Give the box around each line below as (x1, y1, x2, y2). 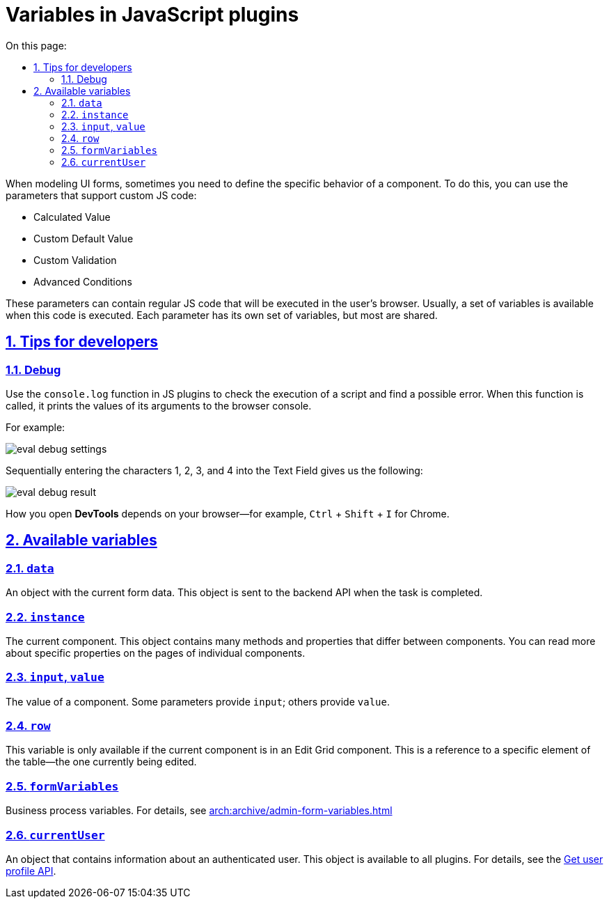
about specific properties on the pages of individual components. (6, 646, 306, 659)
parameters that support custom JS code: (6, 189, 197, 201)
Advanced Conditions (33, 275, 132, 288)
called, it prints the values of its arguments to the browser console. (6, 399, 312, 412)
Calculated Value (33, 210, 111, 223)
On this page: (6, 39, 67, 52)
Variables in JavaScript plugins (6, 3, 299, 26)
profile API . (6, 864, 56, 877)
